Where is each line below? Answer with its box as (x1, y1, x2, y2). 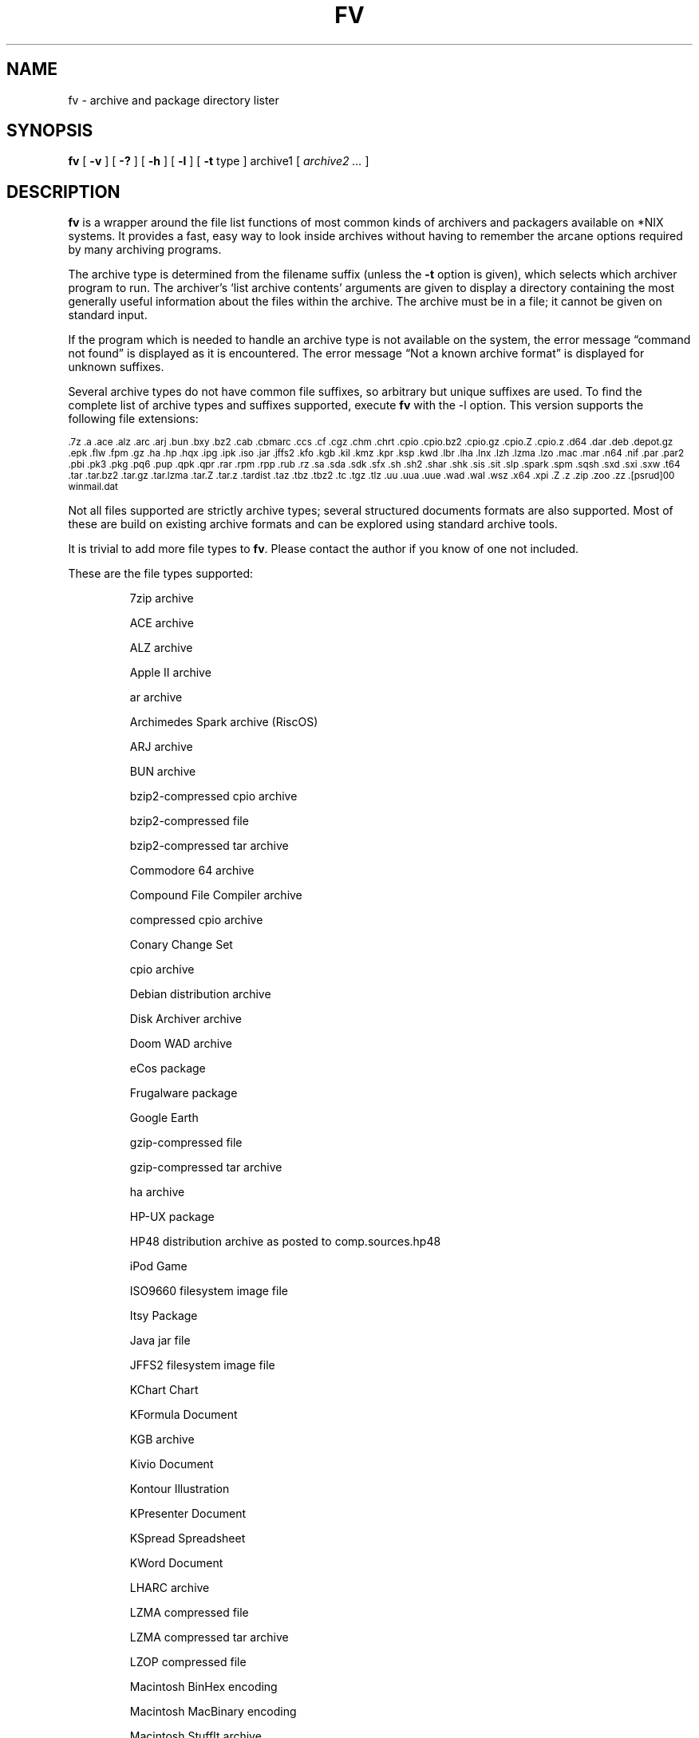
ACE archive (129, 616, 194, 630)
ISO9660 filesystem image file (129, 1284, 288, 1298)
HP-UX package (129, 1210, 215, 1224)
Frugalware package (129, 1086, 238, 1100)
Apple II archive (129, 666, 211, 680)
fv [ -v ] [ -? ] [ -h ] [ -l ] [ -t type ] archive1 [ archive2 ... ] (68, 154, 369, 168)
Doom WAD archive (129, 1037, 232, 1051)
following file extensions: (68, 412, 199, 426)
